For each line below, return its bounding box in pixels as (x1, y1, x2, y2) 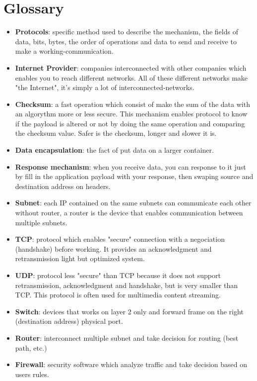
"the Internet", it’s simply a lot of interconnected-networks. (15, 82, 194, 93)
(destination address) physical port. (15, 316, 123, 326)
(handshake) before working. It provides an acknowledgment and (15, 243, 212, 254)
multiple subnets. (15, 217, 67, 227)
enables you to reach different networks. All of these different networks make (15, 72, 248, 83)
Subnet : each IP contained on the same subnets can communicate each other (15, 197, 252, 208)
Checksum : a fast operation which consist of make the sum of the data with (15, 98, 250, 109)
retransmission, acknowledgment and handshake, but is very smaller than (15, 280, 238, 290)
